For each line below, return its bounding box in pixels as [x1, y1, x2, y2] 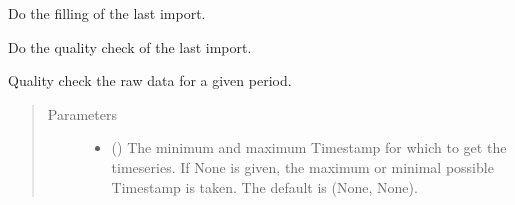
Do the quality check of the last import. [8, 36, 252, 57]
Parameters [47, 103, 117, 124]
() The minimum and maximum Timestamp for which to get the [111, 137, 507, 158]
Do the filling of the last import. [8, 3, 206, 23]
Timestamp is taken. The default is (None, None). [111, 176, 418, 197]
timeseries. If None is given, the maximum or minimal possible [111, 156, 494, 177]
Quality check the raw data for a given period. [8, 70, 292, 91]
